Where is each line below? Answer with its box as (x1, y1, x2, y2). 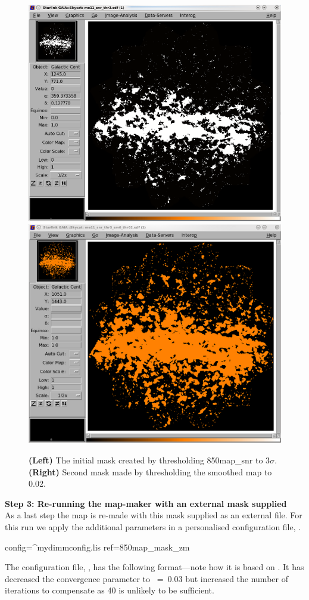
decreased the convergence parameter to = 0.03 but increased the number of (5, 572, 288, 584)
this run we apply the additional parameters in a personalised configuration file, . (5, 521, 301, 533)
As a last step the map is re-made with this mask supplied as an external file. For (5, 509, 302, 521)
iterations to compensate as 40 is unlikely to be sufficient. (5, 584, 214, 596)
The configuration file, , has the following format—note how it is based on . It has (5, 561, 304, 573)
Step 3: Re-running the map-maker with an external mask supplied (5, 497, 287, 509)
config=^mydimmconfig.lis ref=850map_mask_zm (5, 540, 190, 553)
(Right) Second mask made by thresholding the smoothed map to (29, 465, 272, 478)
